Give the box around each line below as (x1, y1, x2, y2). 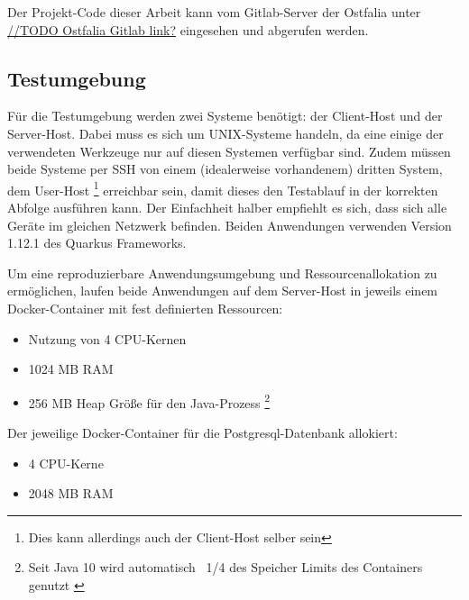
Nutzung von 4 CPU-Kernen (28, 329, 187, 348)
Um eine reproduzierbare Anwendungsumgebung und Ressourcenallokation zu (7, 263, 437, 282)
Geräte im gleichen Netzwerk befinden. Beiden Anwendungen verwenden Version (7, 215, 452, 234)
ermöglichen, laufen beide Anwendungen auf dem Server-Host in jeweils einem (7, 281, 438, 300)
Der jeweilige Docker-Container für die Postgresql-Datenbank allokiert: (7, 423, 398, 442)
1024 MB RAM (28, 359, 114, 378)
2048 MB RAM (28, 484, 114, 503)
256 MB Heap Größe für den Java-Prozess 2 (28, 390, 271, 412)
